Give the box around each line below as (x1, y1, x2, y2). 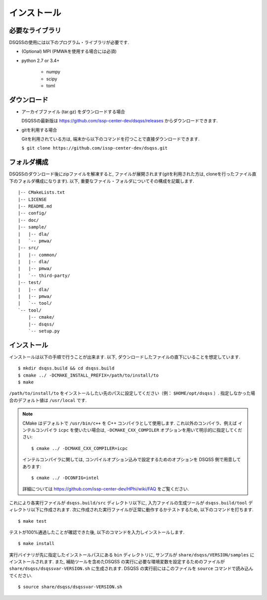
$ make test (18, 518, 47, 524)
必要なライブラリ (9, 26, 61, 35)
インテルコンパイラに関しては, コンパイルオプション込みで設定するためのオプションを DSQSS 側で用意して (22, 456, 241, 463)
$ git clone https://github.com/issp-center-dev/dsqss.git (21, 145, 168, 151)
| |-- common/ (18, 252, 57, 258)
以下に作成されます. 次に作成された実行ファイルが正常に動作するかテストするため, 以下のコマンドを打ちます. (30, 507, 254, 513)
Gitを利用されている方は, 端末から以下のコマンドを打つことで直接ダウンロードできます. (21, 136, 200, 142)
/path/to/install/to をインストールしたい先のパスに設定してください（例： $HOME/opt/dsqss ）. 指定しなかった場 (9, 390, 256, 396)
